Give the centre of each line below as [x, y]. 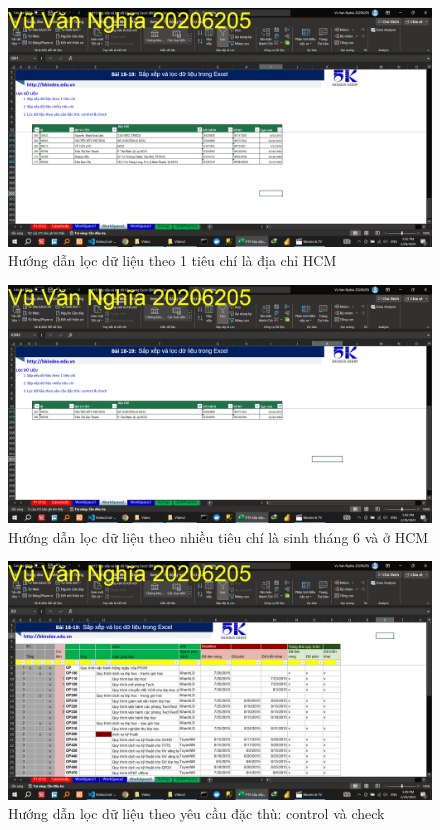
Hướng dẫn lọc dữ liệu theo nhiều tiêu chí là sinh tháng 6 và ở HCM [218, 536]
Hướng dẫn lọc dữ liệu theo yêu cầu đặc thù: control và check [196, 813]
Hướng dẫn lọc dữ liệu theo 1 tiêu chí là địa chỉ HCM [172, 260]
